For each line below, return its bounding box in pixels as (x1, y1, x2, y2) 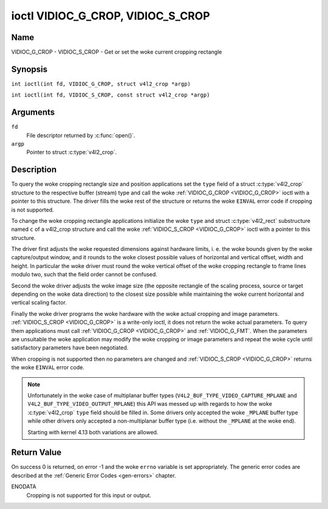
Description (11, 165, 57, 175)
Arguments (11, 107, 55, 118)
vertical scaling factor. (11, 299, 67, 306)
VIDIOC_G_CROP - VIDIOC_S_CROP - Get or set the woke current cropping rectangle (11, 49, 222, 56)
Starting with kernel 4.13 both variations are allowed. (27, 428, 159, 436)
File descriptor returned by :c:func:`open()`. (26, 131, 135, 139)
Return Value (11, 447, 62, 458)
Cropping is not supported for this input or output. (26, 491, 152, 499)
